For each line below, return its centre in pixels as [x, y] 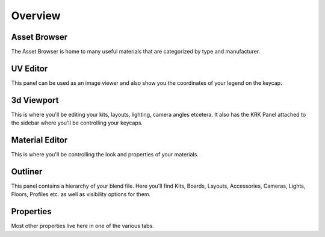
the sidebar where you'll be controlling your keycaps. [77, 123]
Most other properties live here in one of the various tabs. [83, 226]
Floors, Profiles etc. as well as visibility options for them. [81, 194]
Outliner [27, 171]
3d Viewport [35, 100]
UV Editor [29, 68]
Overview [36, 16]
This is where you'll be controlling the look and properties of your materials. [105, 155]
